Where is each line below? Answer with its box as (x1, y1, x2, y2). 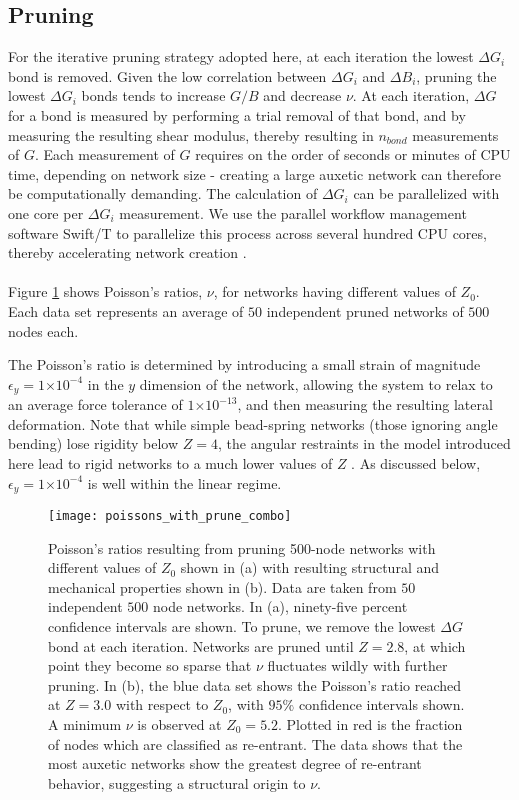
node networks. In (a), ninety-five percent (153, 596, 408, 617)
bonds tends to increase (81, 85, 226, 106)
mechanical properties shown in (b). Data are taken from (48, 576, 397, 597)
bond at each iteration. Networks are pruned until (48, 635, 354, 656)
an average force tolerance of (8, 394, 183, 415)
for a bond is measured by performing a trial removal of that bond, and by (8, 104, 466, 125)
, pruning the (416, 65, 497, 86)
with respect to (115, 694, 209, 715)
